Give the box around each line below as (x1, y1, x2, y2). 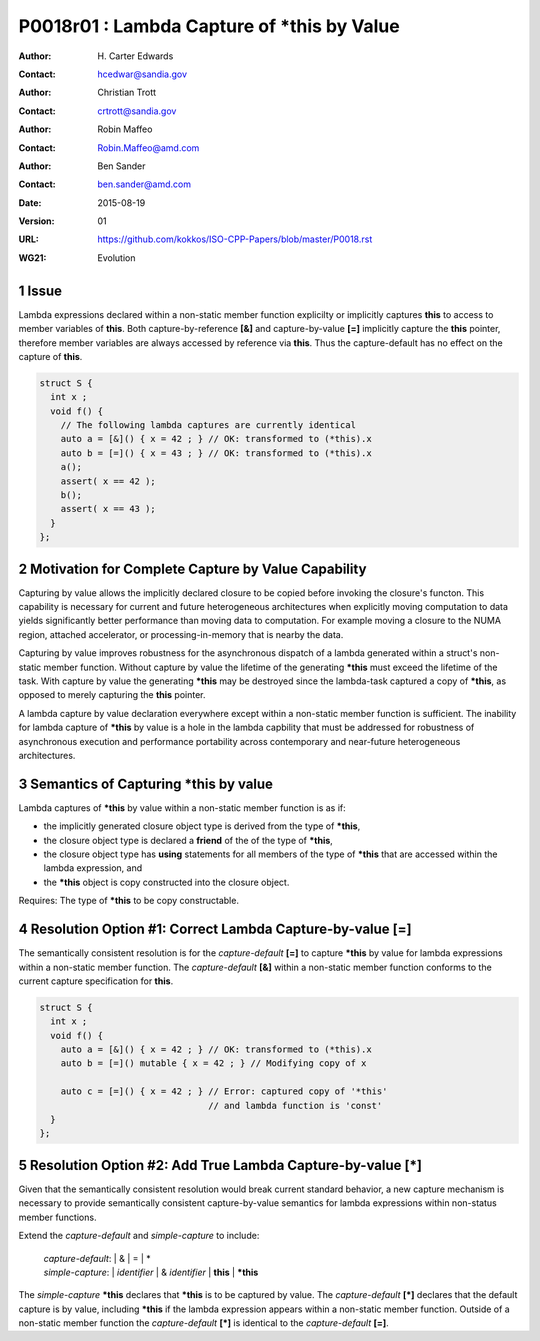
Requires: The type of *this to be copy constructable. (18, 895, 240, 907)
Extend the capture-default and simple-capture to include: (18, 1230, 260, 1242)
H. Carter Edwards (97, 50, 174, 62)
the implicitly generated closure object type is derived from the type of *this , (43, 820, 361, 832)
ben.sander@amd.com (97, 178, 192, 190)
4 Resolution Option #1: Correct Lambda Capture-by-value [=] (18, 921, 412, 938)
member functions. (18, 1211, 97, 1223)
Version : (18, 215, 55, 227)
